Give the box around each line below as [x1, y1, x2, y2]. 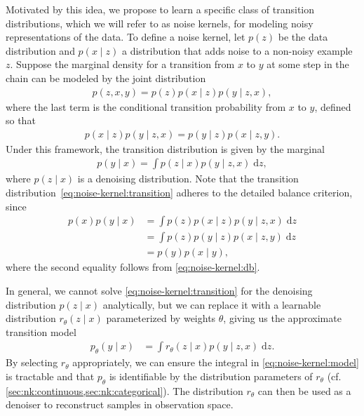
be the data [278, 29, 328, 44]
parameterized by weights [106, 311, 216, 326]
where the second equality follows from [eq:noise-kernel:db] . [6, 260, 260, 274]
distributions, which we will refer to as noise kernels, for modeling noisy [6, 15, 314, 30]
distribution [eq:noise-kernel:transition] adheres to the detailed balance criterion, [6, 185, 353, 200]
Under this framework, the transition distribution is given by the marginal [6, 141, 325, 156]
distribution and [6, 43, 75, 58]
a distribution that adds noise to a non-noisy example [121, 43, 353, 58]
